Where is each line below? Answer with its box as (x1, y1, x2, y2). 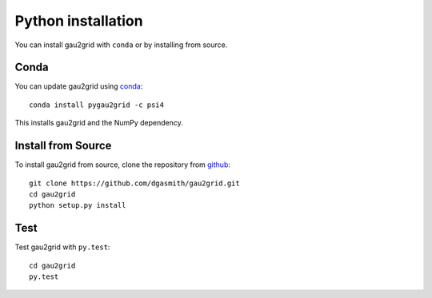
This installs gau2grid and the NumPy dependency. (14, 118, 184, 128)
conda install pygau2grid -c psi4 (29, 100, 164, 109)
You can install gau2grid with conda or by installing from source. (14, 40, 228, 50)
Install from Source (14, 139, 112, 153)
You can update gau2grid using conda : (14, 81, 143, 91)
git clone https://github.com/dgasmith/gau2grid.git (29, 178, 240, 188)
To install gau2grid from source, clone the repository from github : (14, 160, 231, 169)
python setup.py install (29, 201, 126, 210)
